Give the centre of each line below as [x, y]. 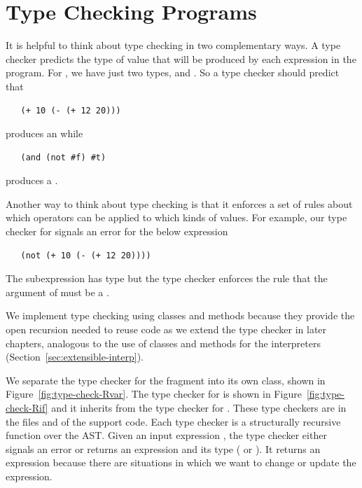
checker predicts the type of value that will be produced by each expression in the [181, 58]
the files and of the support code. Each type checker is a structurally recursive [173, 421]
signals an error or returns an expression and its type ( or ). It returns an [163, 448]
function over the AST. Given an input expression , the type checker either [166, 435]
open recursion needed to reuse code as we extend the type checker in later [166, 329]
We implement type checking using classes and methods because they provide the [180, 315]
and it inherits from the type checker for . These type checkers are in [199, 407]
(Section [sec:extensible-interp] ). [75, 357]
